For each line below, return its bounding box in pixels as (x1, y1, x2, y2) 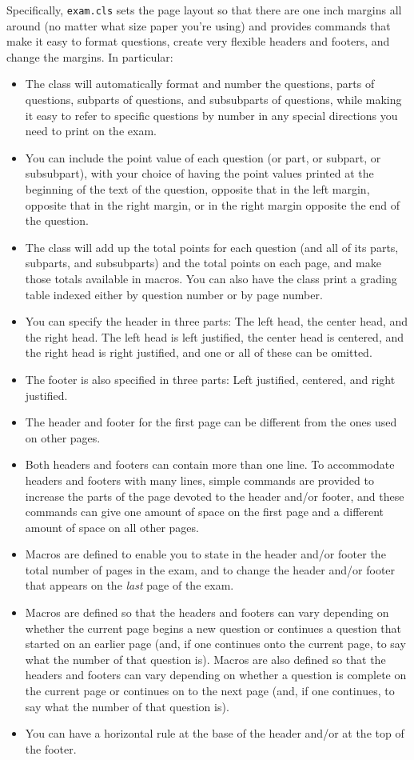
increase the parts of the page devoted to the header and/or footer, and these (25, 487, 404, 504)
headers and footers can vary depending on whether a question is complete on (25, 666, 407, 683)
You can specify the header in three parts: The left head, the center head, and (25, 313, 408, 330)
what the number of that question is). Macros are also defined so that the (25, 650, 386, 667)
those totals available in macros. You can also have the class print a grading (25, 270, 397, 286)
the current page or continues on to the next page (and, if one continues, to (25, 682, 395, 699)
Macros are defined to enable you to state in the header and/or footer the (25, 546, 386, 562)
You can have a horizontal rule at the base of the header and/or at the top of (25, 725, 404, 742)
